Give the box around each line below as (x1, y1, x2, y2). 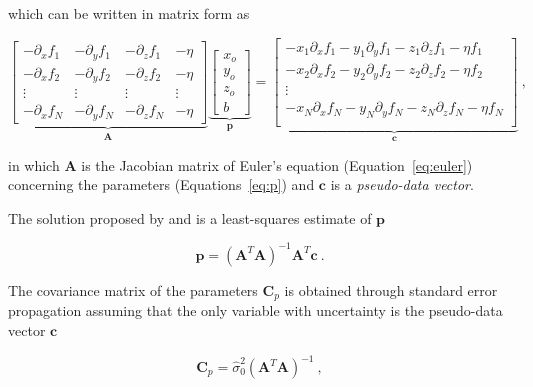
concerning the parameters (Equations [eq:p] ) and (8, 174, 315, 195)
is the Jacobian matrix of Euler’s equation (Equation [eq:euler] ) (81, 154, 473, 175)
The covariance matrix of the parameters (8, 279, 258, 300)
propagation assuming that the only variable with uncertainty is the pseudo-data (8, 300, 503, 321)
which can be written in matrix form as (8, 3, 250, 23)
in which (8, 154, 60, 175)
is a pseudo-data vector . (330, 174, 474, 195)
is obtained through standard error (284, 279, 498, 300)
